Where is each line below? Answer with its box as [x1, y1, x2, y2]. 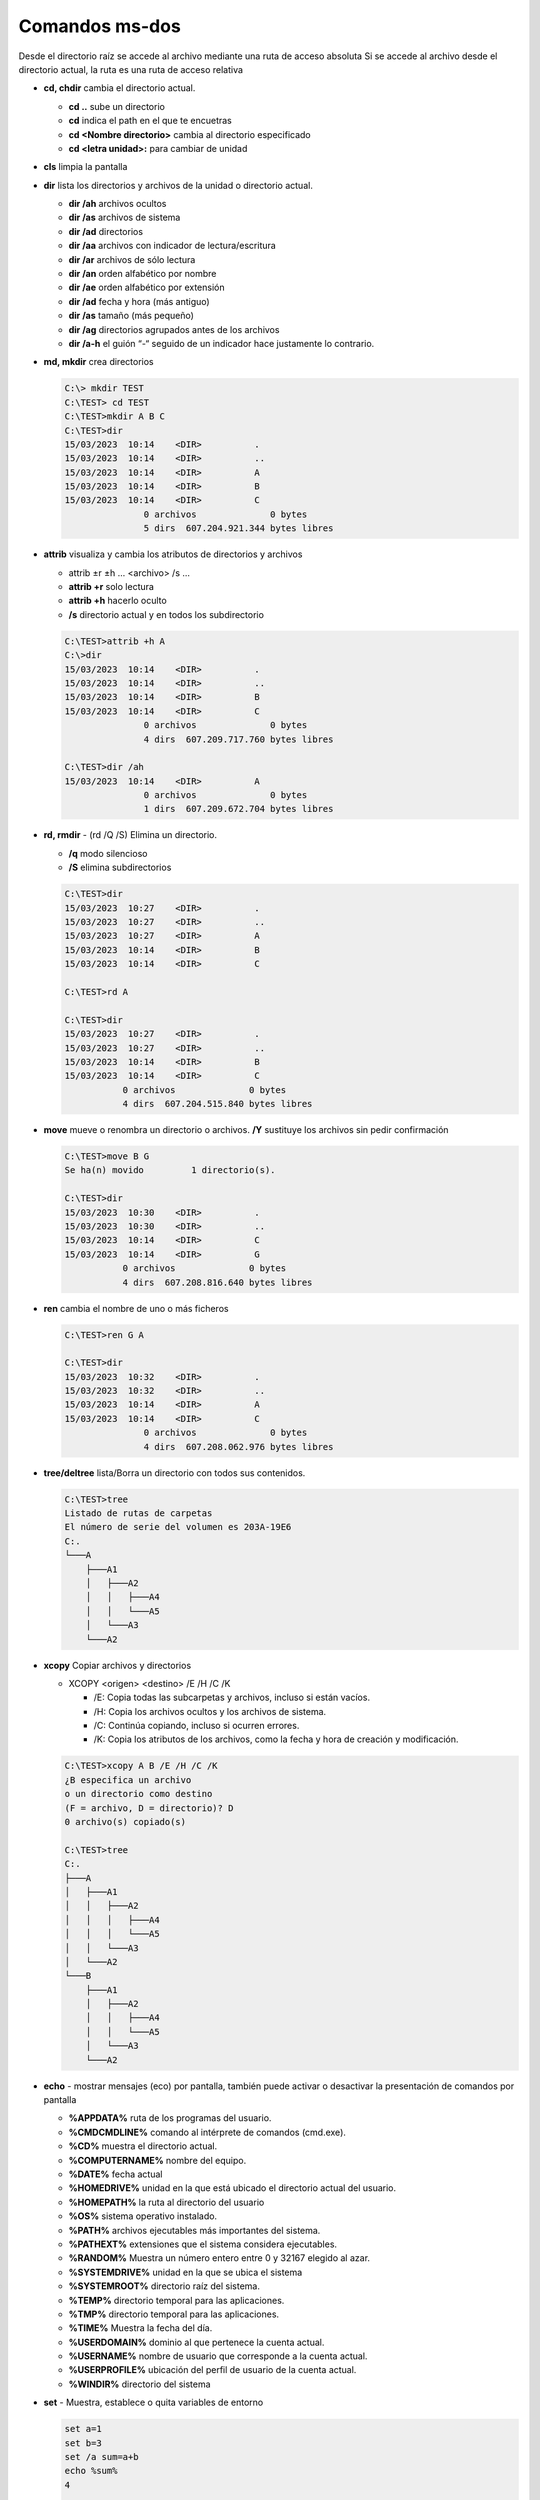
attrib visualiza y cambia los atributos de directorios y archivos [43, 548, 303, 560]
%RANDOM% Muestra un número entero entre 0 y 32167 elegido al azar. [68, 2252, 370, 2264]
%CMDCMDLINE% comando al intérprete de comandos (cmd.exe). [68, 2126, 347, 2138]
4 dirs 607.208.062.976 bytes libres [143, 1441, 334, 1452]
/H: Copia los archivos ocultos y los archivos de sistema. [93, 1705, 327, 1717]
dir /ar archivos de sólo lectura [68, 253, 196, 265]
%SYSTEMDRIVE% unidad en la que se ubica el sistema [68, 2266, 303, 2278]
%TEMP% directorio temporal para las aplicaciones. [68, 2294, 285, 2306]
